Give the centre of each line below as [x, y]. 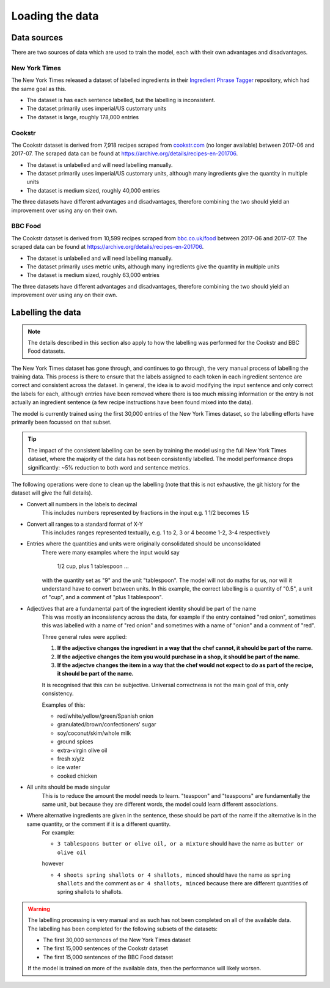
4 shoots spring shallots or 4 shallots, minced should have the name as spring [174, 875]
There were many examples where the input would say [111, 552]
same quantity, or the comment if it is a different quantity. [99, 824]
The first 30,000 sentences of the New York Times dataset [117, 940]
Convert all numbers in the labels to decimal [82, 504]
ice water [69, 767]
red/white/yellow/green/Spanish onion [105, 716]
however [53, 864]
